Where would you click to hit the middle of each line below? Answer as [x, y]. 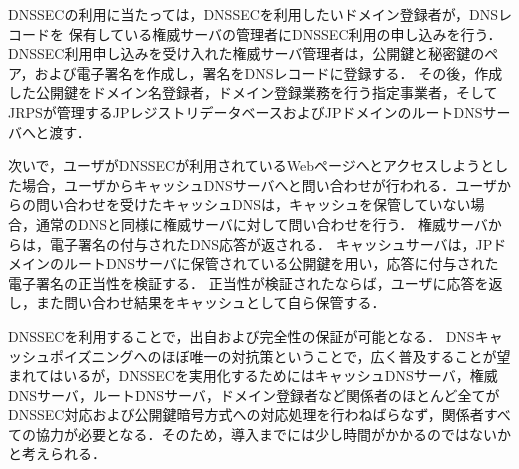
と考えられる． [57, 453]
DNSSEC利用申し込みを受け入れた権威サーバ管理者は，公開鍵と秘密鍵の [246, 53]
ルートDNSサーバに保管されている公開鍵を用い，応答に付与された [281, 263]
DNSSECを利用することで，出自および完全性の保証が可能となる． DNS [241, 335]
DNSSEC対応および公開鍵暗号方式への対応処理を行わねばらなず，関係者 [246, 414]
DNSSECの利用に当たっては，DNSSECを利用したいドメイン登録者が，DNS [253, 14]
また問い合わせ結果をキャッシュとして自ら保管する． [210, 302]
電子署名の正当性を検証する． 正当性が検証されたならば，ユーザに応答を [248, 282]
